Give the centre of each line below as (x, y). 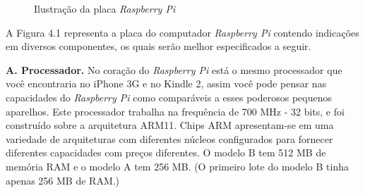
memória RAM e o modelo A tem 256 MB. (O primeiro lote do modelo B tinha (177, 166)
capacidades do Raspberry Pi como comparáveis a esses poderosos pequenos (169, 97)
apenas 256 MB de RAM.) (63, 180)
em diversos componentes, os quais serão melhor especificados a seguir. (158, 46)
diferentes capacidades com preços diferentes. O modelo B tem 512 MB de (166, 152)
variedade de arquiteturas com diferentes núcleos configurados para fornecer (169, 138)
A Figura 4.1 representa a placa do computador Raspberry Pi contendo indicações (182, 32)
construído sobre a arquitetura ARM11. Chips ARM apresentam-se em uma (170, 125)
